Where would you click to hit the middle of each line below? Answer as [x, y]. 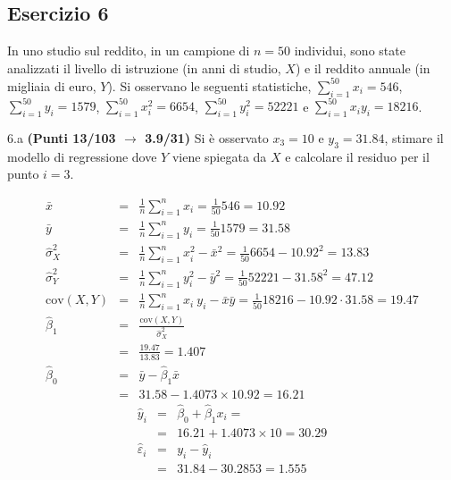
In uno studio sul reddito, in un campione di [129, 51]
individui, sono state [350, 51]
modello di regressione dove [82, 156]
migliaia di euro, [52, 85]
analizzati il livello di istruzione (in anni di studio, [144, 67]
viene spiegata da [219, 156]
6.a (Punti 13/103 [62, 137]
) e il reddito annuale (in [363, 67]
